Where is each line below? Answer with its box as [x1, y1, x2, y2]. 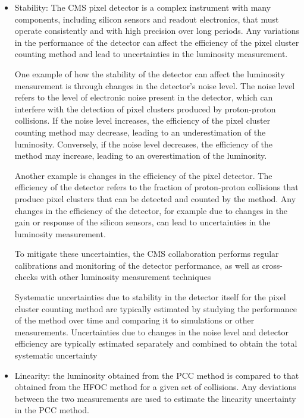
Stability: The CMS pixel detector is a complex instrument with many [14, 1, 271, 13]
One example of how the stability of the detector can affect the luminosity [14, 67, 285, 80]
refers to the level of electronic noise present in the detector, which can [14, 91, 273, 103]
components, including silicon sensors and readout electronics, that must [14, 12, 279, 25]
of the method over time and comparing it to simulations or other [14, 314, 255, 326]
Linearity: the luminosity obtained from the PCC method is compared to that [14, 369, 299, 381]
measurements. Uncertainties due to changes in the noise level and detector [14, 325, 289, 338]
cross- [262, 259, 283, 271]
